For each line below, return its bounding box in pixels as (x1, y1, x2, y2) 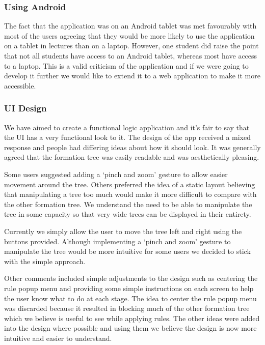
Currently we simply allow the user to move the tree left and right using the (4, 225, 242, 236)
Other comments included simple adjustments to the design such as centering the (4, 273, 258, 283)
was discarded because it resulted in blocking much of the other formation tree (4, 303, 250, 313)
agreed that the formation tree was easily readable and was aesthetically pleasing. (4, 152, 259, 162)
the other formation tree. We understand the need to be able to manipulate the (4, 198, 252, 209)
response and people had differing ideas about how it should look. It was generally (4, 141, 261, 152)
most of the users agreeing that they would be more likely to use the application (4, 30, 255, 41)
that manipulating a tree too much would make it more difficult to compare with (4, 189, 257, 199)
